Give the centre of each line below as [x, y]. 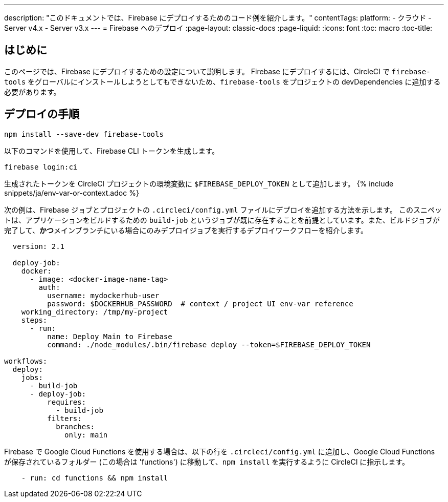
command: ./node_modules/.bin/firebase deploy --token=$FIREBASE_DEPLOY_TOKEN [209, 344]
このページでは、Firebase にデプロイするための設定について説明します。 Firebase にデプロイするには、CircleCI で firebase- [217, 71]
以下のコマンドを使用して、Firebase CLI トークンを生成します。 [112, 151]
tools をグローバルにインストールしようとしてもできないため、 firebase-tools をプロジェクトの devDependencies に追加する [222, 81]
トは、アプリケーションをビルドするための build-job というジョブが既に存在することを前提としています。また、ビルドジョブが [222, 220]
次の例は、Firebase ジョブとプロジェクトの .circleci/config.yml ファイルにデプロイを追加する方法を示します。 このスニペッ [223, 210]
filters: [64, 418]
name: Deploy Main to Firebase [110, 336]
